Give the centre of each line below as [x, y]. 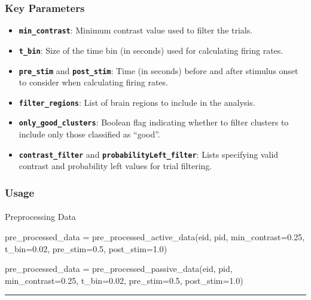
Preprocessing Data [40, 217]
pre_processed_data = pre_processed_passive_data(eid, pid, [119, 269]
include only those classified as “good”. [89, 134]
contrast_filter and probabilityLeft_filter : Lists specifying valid [149, 154]
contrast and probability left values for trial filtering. [115, 166]
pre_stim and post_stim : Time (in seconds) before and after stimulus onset [158, 70]
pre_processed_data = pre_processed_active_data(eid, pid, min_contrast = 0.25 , [155, 236]
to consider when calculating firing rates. [93, 82]
